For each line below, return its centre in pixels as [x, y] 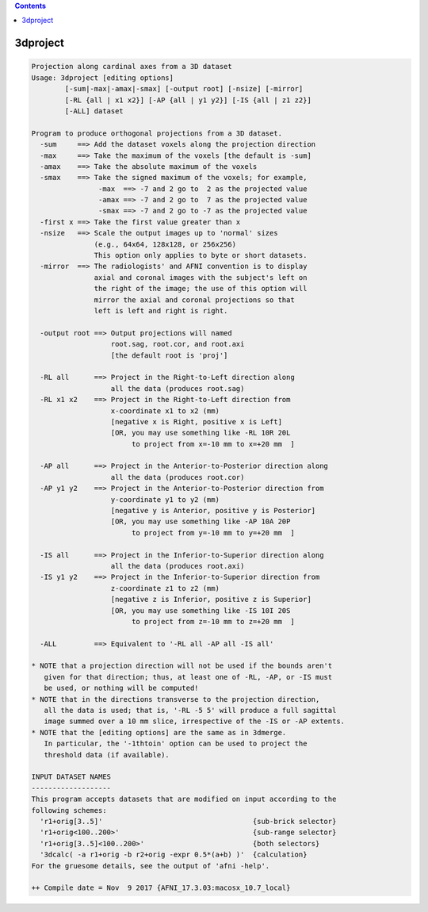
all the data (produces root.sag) [178, 388]
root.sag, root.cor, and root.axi [178, 344]
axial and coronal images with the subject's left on [201, 277]
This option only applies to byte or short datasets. [201, 255]
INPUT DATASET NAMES [71, 777]
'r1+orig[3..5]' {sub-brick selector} [188, 821]
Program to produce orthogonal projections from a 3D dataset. [157, 133]
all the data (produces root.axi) [178, 566]
